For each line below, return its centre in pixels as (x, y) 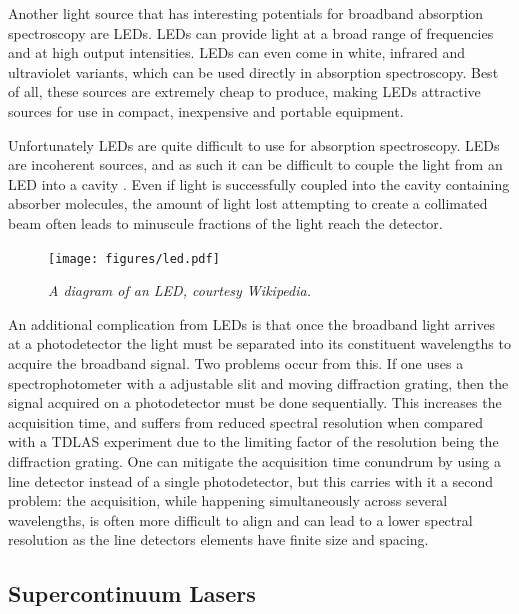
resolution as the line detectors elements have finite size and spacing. (218, 539)
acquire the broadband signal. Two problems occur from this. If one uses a (236, 362)
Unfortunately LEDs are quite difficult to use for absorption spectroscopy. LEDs (254, 144)
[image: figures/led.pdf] (134, 258)
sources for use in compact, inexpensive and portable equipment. (206, 110)
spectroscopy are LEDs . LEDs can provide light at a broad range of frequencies (251, 32)
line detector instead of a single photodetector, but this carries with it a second (251, 480)
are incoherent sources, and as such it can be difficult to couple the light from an (255, 164)
